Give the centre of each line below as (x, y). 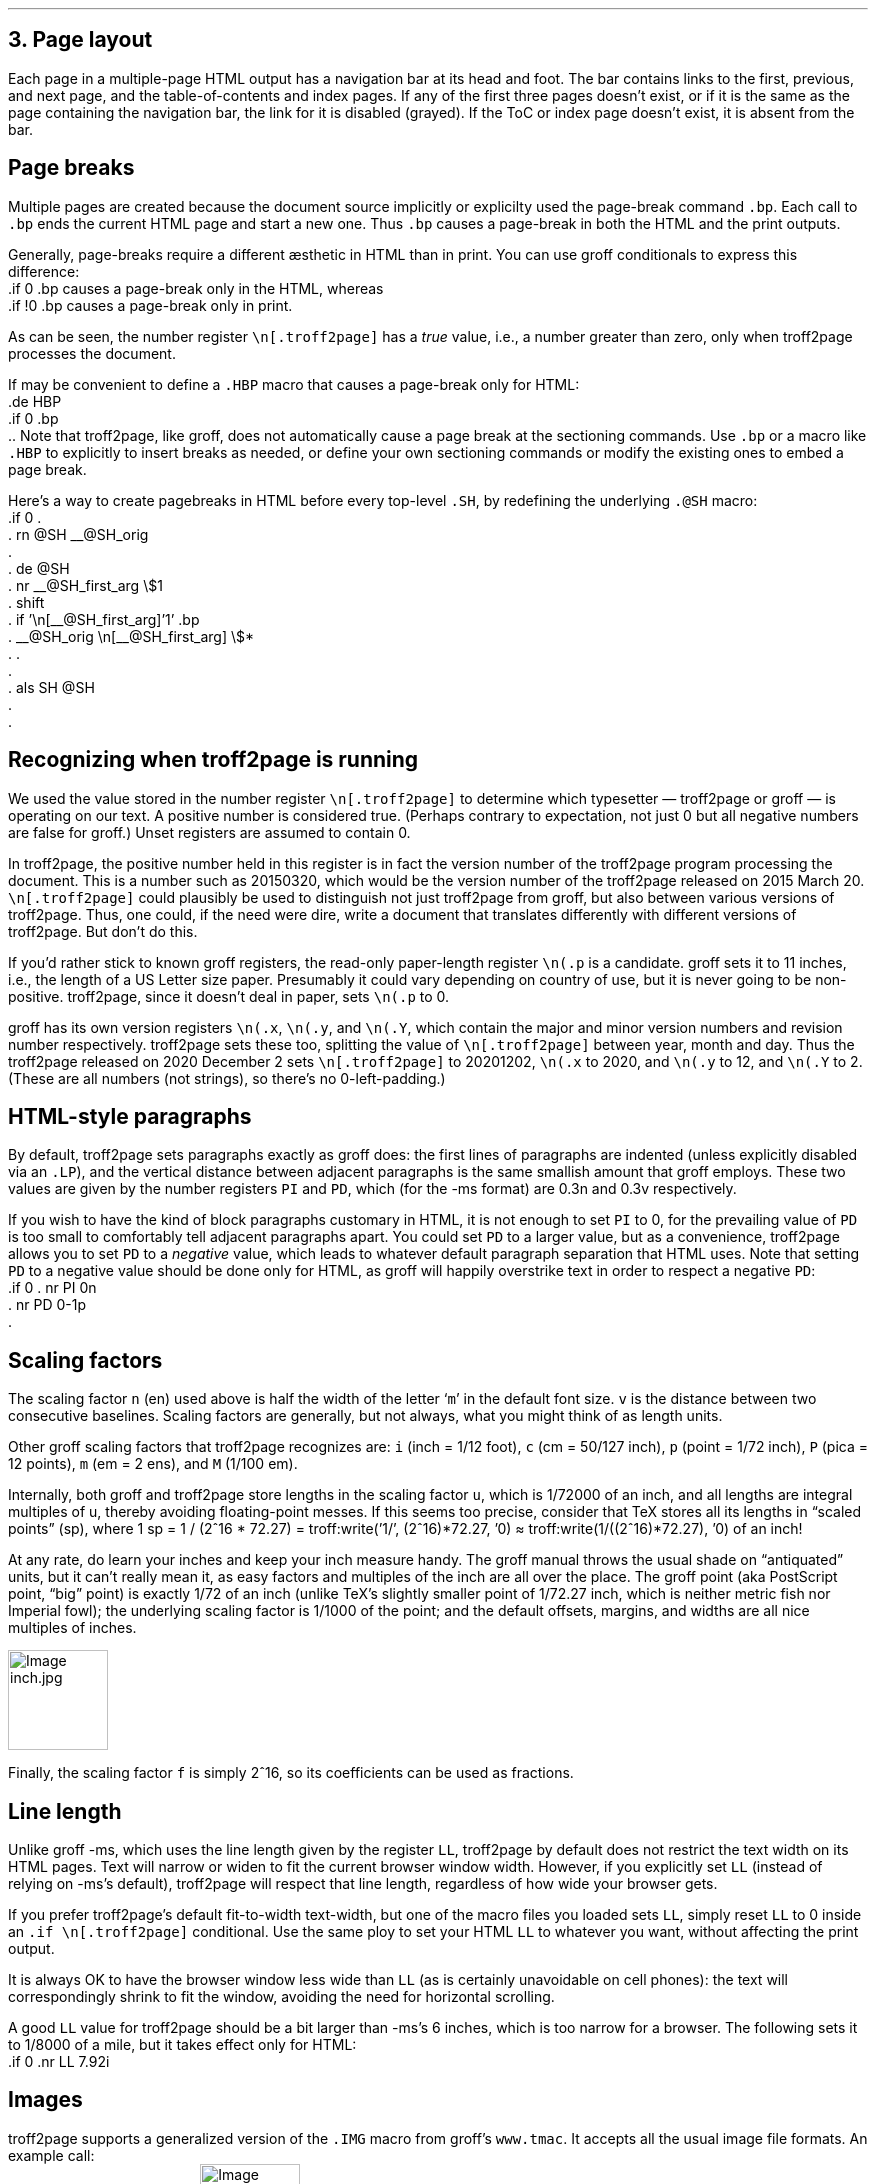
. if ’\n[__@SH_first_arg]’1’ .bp (104, 619)
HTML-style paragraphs (130, 1116)
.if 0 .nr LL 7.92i (59, 2062)
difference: (44, 271)
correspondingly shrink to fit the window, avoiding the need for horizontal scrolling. (281, 1997)
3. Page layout (80, 40)
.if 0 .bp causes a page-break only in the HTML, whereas (196, 288)
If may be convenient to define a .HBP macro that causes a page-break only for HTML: (294, 384)
